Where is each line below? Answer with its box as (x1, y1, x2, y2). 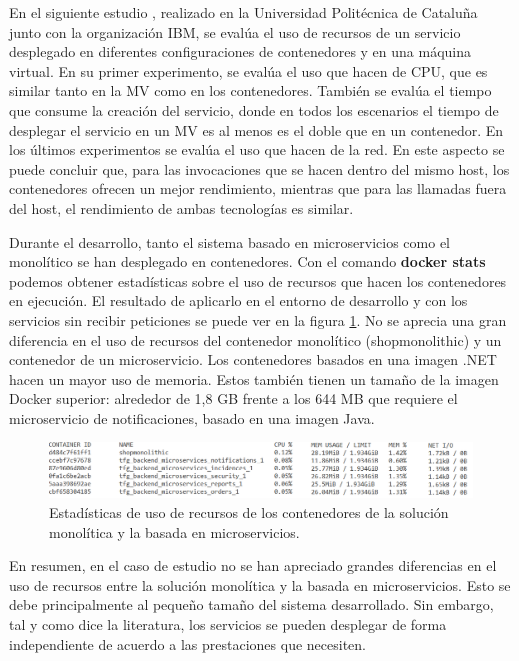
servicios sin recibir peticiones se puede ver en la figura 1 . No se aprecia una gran (9, 309, 507, 330)
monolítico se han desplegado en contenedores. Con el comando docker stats (9, 251, 486, 272)
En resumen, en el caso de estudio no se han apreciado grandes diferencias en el (9, 555, 497, 576)
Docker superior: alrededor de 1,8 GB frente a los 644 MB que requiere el (9, 388, 458, 409)
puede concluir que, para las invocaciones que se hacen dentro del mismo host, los (9, 158, 510, 179)
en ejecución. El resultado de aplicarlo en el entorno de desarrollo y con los (9, 290, 468, 311)
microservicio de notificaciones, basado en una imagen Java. (9, 407, 375, 428)
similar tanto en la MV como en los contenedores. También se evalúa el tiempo (9, 80, 492, 101)
